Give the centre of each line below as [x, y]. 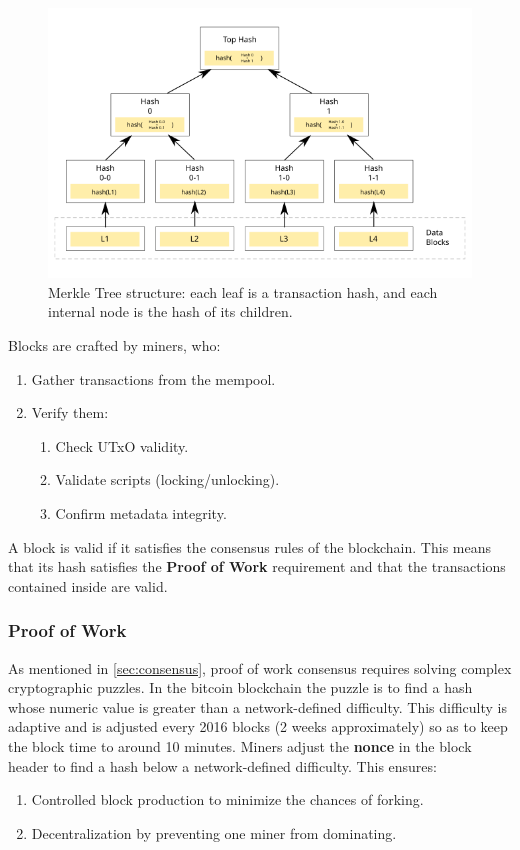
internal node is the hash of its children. [170, 311]
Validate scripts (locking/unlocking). [167, 479]
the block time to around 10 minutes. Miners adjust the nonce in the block [240, 746]
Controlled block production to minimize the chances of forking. [227, 799]
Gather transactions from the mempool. [153, 378]
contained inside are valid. [88, 585]
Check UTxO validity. [122, 445]
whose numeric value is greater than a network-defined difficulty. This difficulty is [257, 706]
